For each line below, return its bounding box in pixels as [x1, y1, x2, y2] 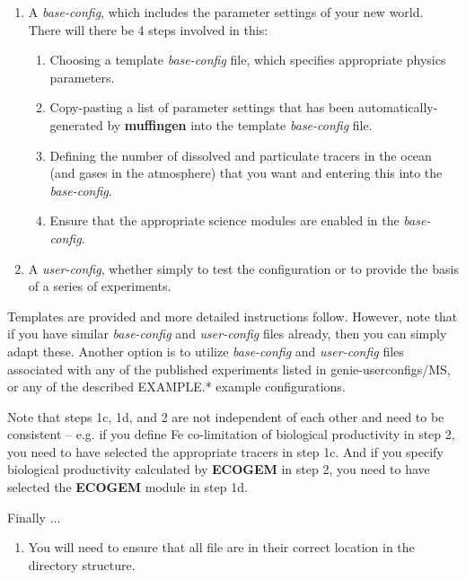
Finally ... [7, 507, 61, 526]
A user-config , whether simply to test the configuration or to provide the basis [28, 259, 459, 277]
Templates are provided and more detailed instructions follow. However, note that [7, 306, 458, 325]
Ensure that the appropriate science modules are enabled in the [49, 211, 400, 230]
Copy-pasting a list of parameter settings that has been [49, 98, 355, 117]
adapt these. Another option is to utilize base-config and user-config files [7, 341, 404, 360]
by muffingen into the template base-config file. [107, 115, 373, 134]
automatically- [358, 98, 438, 117]
